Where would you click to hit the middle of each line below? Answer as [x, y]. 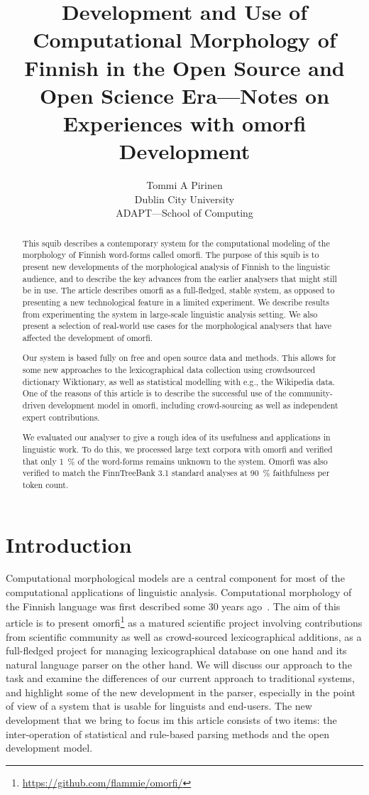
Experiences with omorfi [184, 123]
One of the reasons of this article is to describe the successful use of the [154, 393]
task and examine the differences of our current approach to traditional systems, [180, 678]
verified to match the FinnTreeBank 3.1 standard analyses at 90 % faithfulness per [176, 473]
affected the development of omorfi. [88, 337]
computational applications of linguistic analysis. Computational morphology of [179, 592]
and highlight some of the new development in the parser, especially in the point [181, 692]
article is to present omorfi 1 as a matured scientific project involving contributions [184, 621]
